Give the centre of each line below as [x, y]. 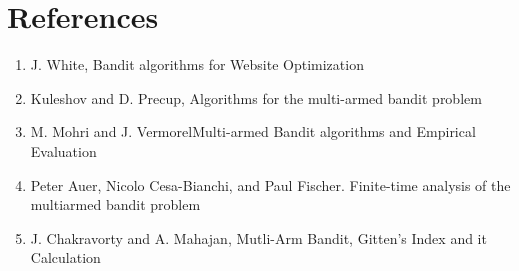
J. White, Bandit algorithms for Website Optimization [197, 64]
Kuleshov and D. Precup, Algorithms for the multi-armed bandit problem [256, 97]
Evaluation [63, 150]
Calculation [65, 257]
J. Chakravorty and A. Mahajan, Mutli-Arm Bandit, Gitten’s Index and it [258, 237]
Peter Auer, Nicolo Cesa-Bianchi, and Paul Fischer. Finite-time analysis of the [270, 184]
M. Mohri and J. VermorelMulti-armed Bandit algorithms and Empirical [253, 131]
